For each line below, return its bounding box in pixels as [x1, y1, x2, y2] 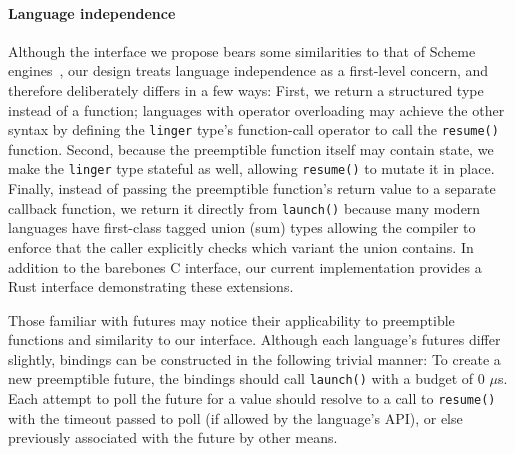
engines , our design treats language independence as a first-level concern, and [8, 60, 489, 81]
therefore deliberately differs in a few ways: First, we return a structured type [8, 79, 484, 100]
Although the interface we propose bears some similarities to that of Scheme [8, 40, 476, 61]
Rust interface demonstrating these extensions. [8, 276, 294, 297]
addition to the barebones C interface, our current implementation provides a [8, 256, 482, 277]
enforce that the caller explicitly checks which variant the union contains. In [8, 236, 474, 257]
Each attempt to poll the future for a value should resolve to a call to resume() [8, 388, 496, 409]
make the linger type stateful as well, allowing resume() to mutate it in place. [8, 158, 495, 179]
